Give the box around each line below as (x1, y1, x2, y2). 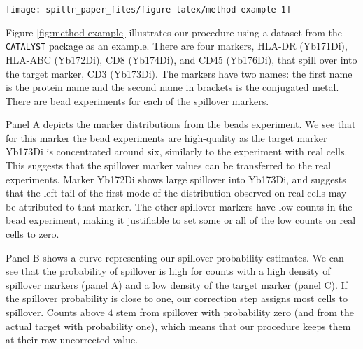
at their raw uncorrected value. (6, 332, 138, 347)
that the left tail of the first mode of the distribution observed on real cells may (6, 185, 347, 200)
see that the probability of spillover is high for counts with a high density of (6, 264, 331, 278)
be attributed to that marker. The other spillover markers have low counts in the (6, 199, 353, 213)
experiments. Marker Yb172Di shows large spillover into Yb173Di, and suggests (6, 171, 346, 186)
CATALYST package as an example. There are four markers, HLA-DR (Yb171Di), (6, 38, 348, 53)
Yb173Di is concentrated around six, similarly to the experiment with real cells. (6, 144, 348, 159)
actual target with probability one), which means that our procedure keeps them (6, 318, 351, 333)
